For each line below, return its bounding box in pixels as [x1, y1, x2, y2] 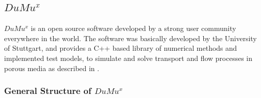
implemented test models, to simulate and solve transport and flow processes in [4, 52, 253, 63]
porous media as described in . [4, 62, 100, 73]
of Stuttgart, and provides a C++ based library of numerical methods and [4, 43, 237, 53]
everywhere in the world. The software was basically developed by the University [4, 32, 257, 43]
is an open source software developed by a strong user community [31, 23, 236, 34]
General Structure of [4, 84, 91, 97]
